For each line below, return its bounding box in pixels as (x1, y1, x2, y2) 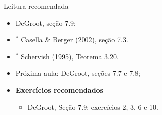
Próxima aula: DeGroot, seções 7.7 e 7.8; (15, 68, 140, 78)
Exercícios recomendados (15, 84, 103, 95)
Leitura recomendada (4, 1, 69, 11)
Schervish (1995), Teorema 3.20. (21, 51, 119, 61)
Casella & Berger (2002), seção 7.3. (21, 34, 128, 45)
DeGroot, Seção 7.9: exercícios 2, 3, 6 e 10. (27, 101, 158, 112)
